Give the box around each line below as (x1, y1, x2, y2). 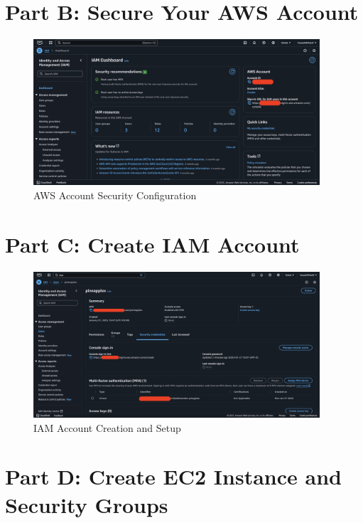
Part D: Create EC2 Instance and (5, 462, 342, 491)
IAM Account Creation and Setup (33, 420, 181, 435)
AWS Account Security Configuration (33, 188, 197, 203)
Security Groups (5, 490, 168, 519)
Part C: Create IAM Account (5, 229, 300, 258)
